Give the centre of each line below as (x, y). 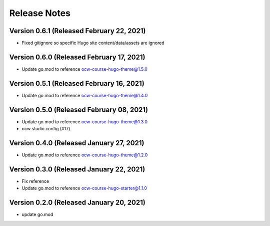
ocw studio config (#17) (46, 129)
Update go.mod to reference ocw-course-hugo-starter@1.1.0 (84, 188)
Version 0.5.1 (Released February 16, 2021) (77, 83)
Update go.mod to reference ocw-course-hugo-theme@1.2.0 (85, 155)
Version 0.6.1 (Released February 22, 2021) (77, 31)
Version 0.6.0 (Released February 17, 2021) (77, 57)
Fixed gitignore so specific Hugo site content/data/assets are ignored (93, 43)
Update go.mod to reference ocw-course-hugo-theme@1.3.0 (84, 122)
